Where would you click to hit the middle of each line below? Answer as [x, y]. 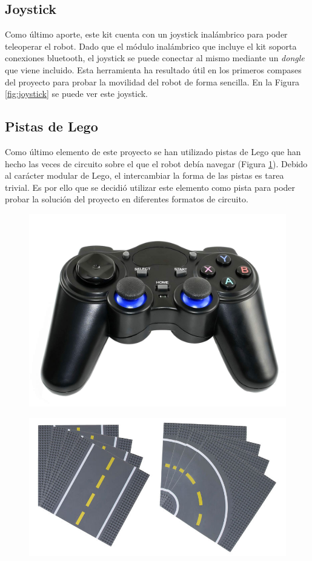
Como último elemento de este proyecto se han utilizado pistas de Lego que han [153, 151]
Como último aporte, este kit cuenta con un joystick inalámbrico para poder [146, 34]
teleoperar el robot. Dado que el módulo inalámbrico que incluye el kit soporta [151, 46]
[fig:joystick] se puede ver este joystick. [76, 94]
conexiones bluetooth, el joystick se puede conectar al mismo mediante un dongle [155, 58]
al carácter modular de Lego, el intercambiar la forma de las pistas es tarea [144, 175]
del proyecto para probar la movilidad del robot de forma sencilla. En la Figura [152, 81]
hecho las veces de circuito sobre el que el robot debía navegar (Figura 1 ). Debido [156, 163]
